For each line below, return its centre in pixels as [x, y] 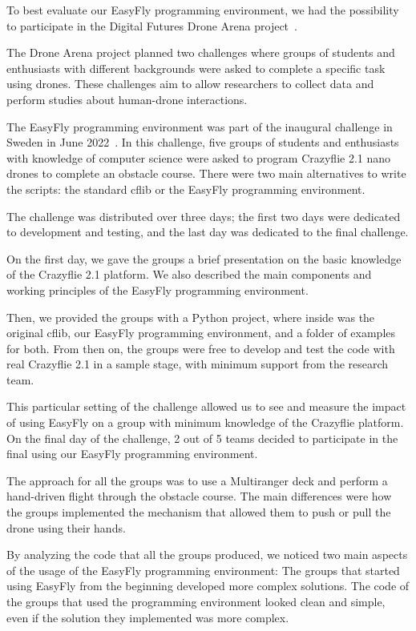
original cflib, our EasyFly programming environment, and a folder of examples [201, 333]
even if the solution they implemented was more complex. [148, 617]
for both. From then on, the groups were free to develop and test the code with [201, 348]
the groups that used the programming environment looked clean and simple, [196, 601]
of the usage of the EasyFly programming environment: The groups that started [203, 570]
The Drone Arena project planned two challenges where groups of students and [201, 52]
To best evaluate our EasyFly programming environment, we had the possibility [203, 10]
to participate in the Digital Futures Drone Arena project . [152, 25]
